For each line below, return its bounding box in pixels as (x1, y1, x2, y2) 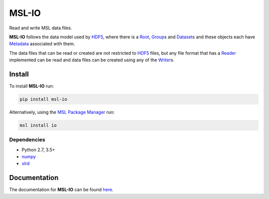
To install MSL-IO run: (9, 83, 54, 89)
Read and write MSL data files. (9, 25, 72, 31)
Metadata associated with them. (9, 41, 75, 47)
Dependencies (9, 136, 46, 143)
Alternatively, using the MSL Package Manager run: (9, 109, 115, 115)
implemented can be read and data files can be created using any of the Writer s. (9, 57, 174, 63)
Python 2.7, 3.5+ (21, 147, 55, 153)
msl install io (19, 122, 57, 128)
